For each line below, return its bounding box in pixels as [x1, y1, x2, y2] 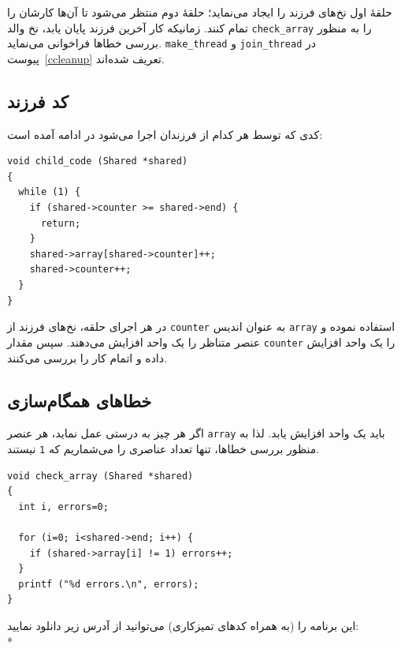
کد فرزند [7, 88, 69, 113]
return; [40, 217, 81, 229]
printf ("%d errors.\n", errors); [18, 578, 199, 590]
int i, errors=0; [18, 501, 109, 512]
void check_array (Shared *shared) [7, 470, 194, 482]
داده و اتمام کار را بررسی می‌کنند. [7, 349, 167, 366]
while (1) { [18, 186, 81, 198]
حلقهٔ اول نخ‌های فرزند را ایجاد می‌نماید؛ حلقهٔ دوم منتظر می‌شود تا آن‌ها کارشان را [7, 4, 392, 20]
